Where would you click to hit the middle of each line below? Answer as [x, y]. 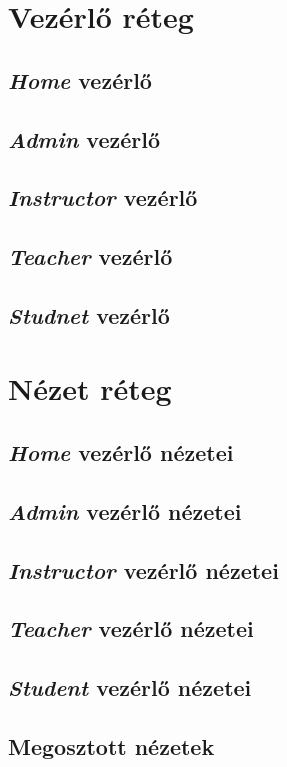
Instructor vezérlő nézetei [143, 569]
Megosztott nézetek [111, 745]
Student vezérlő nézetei [130, 687]
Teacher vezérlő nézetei [131, 628]
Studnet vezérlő [89, 314]
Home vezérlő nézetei [121, 452]
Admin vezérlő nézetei [125, 510]
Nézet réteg [90, 388]
